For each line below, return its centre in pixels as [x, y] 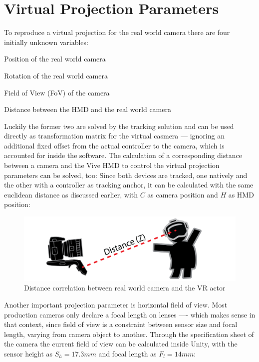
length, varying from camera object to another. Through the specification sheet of [129, 334]
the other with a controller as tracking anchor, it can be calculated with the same [129, 185]
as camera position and [183, 194]
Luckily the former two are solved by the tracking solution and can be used [119, 126]
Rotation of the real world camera [56, 75]
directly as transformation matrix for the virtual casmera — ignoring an [114, 136]
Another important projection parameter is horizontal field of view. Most [116, 304]
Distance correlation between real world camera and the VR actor [125, 288]
